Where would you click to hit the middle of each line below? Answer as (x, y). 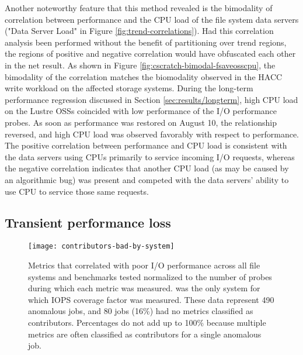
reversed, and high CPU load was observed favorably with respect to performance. (152, 134)
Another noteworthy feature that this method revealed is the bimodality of (139, 8)
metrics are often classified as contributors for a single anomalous (145, 334)
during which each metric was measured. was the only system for (144, 288)
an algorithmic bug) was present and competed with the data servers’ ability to (147, 179)
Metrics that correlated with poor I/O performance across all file (144, 265)
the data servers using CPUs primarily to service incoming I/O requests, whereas (150, 156)
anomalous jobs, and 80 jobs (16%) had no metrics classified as (141, 311)
